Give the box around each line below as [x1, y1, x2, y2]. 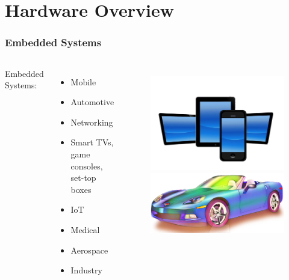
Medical [70, 223, 100, 236]
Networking [70, 115, 113, 128]
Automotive [70, 96, 114, 108]
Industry [70, 264, 102, 276]
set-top [70, 171, 96, 184]
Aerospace [70, 243, 108, 256]
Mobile [70, 75, 96, 88]
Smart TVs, [70, 136, 114, 148]
